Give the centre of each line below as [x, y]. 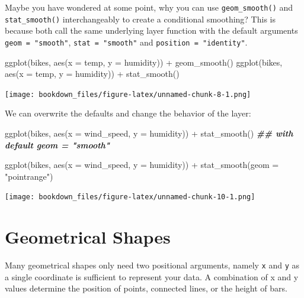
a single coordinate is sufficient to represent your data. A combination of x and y [152, 276]
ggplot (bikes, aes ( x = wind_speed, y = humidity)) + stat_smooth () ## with [149, 133]
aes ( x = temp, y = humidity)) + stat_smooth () [92, 74]
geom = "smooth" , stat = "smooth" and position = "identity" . [126, 42]
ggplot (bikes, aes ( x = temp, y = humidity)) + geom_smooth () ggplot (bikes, [144, 62]
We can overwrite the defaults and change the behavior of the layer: [128, 113]
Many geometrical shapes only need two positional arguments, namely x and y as [152, 265]
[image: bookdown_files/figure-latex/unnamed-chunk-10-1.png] [130, 197]
